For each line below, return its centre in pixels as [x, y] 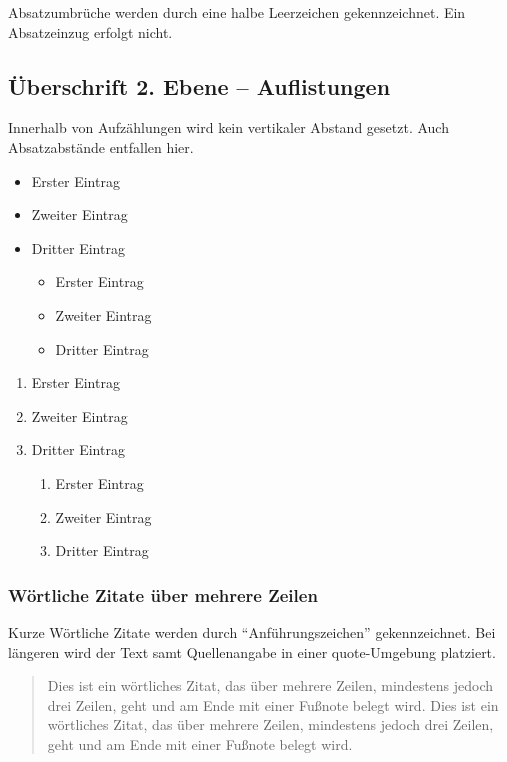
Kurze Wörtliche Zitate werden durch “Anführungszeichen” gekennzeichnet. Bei [252, 631]
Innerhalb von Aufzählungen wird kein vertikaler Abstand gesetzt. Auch [228, 127]
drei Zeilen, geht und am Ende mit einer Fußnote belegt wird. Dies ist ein [273, 704]
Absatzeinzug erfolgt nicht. [90, 31]
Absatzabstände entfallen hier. [101, 146]
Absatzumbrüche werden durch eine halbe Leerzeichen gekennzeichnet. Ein [237, 12]
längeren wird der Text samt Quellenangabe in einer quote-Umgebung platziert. [252, 651]
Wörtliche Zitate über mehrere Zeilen [163, 594]
